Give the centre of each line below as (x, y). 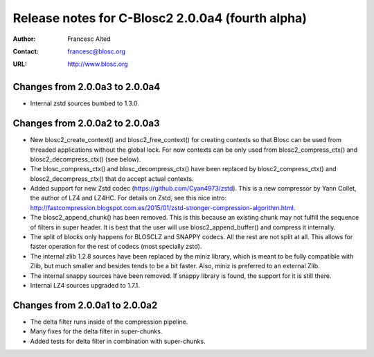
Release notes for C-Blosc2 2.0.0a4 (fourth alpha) (160, 18)
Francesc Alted (89, 39)
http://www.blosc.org (98, 64)
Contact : (26, 51)
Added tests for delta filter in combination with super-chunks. (118, 341)
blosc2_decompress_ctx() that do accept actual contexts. (112, 178)
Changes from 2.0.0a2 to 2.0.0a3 (86, 124)
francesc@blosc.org (97, 51)
